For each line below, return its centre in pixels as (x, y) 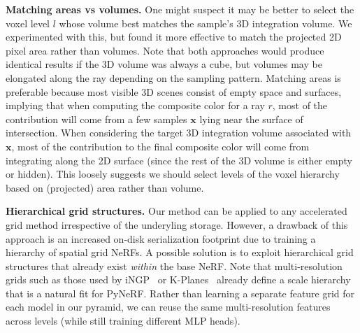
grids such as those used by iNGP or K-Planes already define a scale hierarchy (178, 279)
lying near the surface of (251, 119)
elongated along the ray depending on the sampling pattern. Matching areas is (173, 77)
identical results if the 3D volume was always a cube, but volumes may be (164, 64)
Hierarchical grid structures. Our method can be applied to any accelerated (177, 211)
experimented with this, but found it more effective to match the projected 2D (174, 37)
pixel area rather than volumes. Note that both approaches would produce (165, 50)
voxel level (28, 23)
